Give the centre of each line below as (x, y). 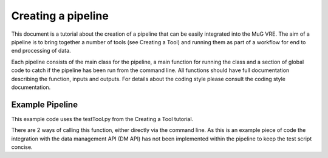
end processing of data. (41, 51)
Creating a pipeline (60, 16)
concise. (22, 147)
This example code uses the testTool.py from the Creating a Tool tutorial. (102, 119)
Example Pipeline (45, 104)
